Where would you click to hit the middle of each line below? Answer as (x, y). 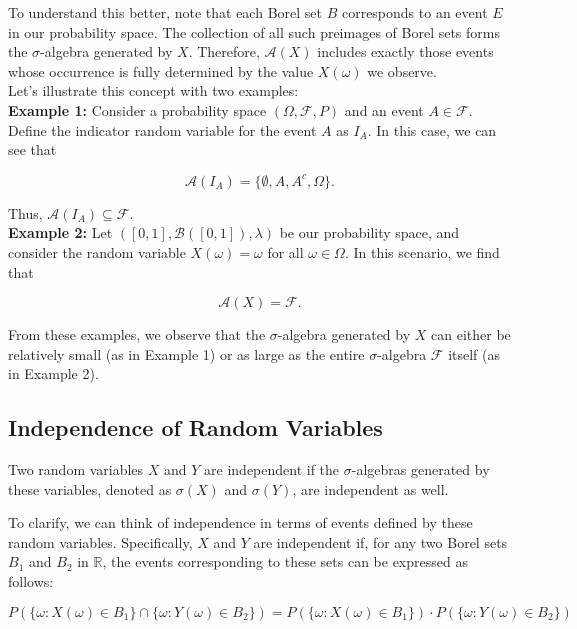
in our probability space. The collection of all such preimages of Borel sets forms (254, 31)
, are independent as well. (370, 488)
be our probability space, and (369, 232)
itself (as (474, 353)
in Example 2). (53, 373)
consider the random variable (97, 251)
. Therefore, (224, 51)
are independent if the (272, 469)
